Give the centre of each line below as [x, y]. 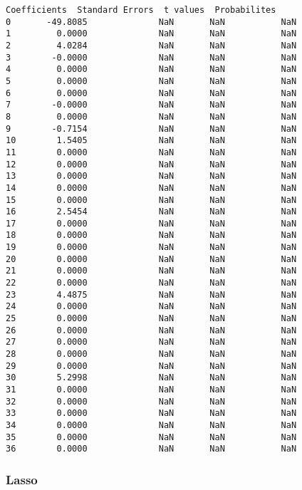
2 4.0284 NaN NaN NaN [151, 45]
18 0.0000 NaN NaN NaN [151, 235]
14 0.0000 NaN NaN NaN [151, 188]
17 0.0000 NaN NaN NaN [151, 223]
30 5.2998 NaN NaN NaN [151, 378]
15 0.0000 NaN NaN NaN [151, 200]
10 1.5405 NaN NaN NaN [151, 141]
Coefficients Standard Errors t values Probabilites [141, 10]
